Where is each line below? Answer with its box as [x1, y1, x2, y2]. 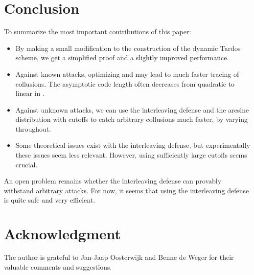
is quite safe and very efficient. [4, 195, 95, 205]
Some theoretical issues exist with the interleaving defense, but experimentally [15, 140, 251, 150]
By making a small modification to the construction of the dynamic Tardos [15, 43, 241, 53]
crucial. [15, 159, 38, 169]
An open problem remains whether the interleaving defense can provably [4, 176, 222, 186]
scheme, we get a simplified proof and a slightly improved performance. [15, 52, 229, 63]
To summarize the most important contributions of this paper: [4, 26, 191, 37]
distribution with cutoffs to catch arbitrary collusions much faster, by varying [15, 114, 248, 124]
